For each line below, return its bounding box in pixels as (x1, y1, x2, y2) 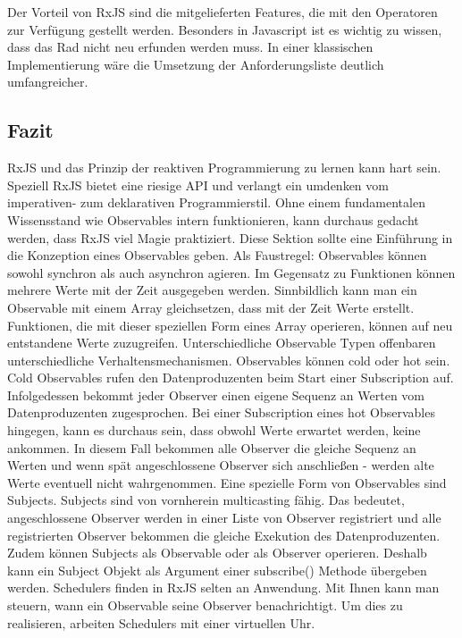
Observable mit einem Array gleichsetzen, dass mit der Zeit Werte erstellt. (7, 298, 415, 316)
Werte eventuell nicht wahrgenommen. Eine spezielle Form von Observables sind (7, 473, 447, 491)
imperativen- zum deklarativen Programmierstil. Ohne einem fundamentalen (7, 193, 425, 212)
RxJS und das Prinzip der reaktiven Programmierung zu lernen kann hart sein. (7, 158, 441, 177)
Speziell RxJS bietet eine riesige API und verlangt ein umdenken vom (7, 175, 389, 194)
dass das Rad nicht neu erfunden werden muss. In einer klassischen (7, 38, 374, 56)
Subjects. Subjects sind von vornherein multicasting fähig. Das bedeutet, (7, 491, 405, 509)
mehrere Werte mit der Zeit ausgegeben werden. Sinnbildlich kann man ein (7, 281, 417, 299)
